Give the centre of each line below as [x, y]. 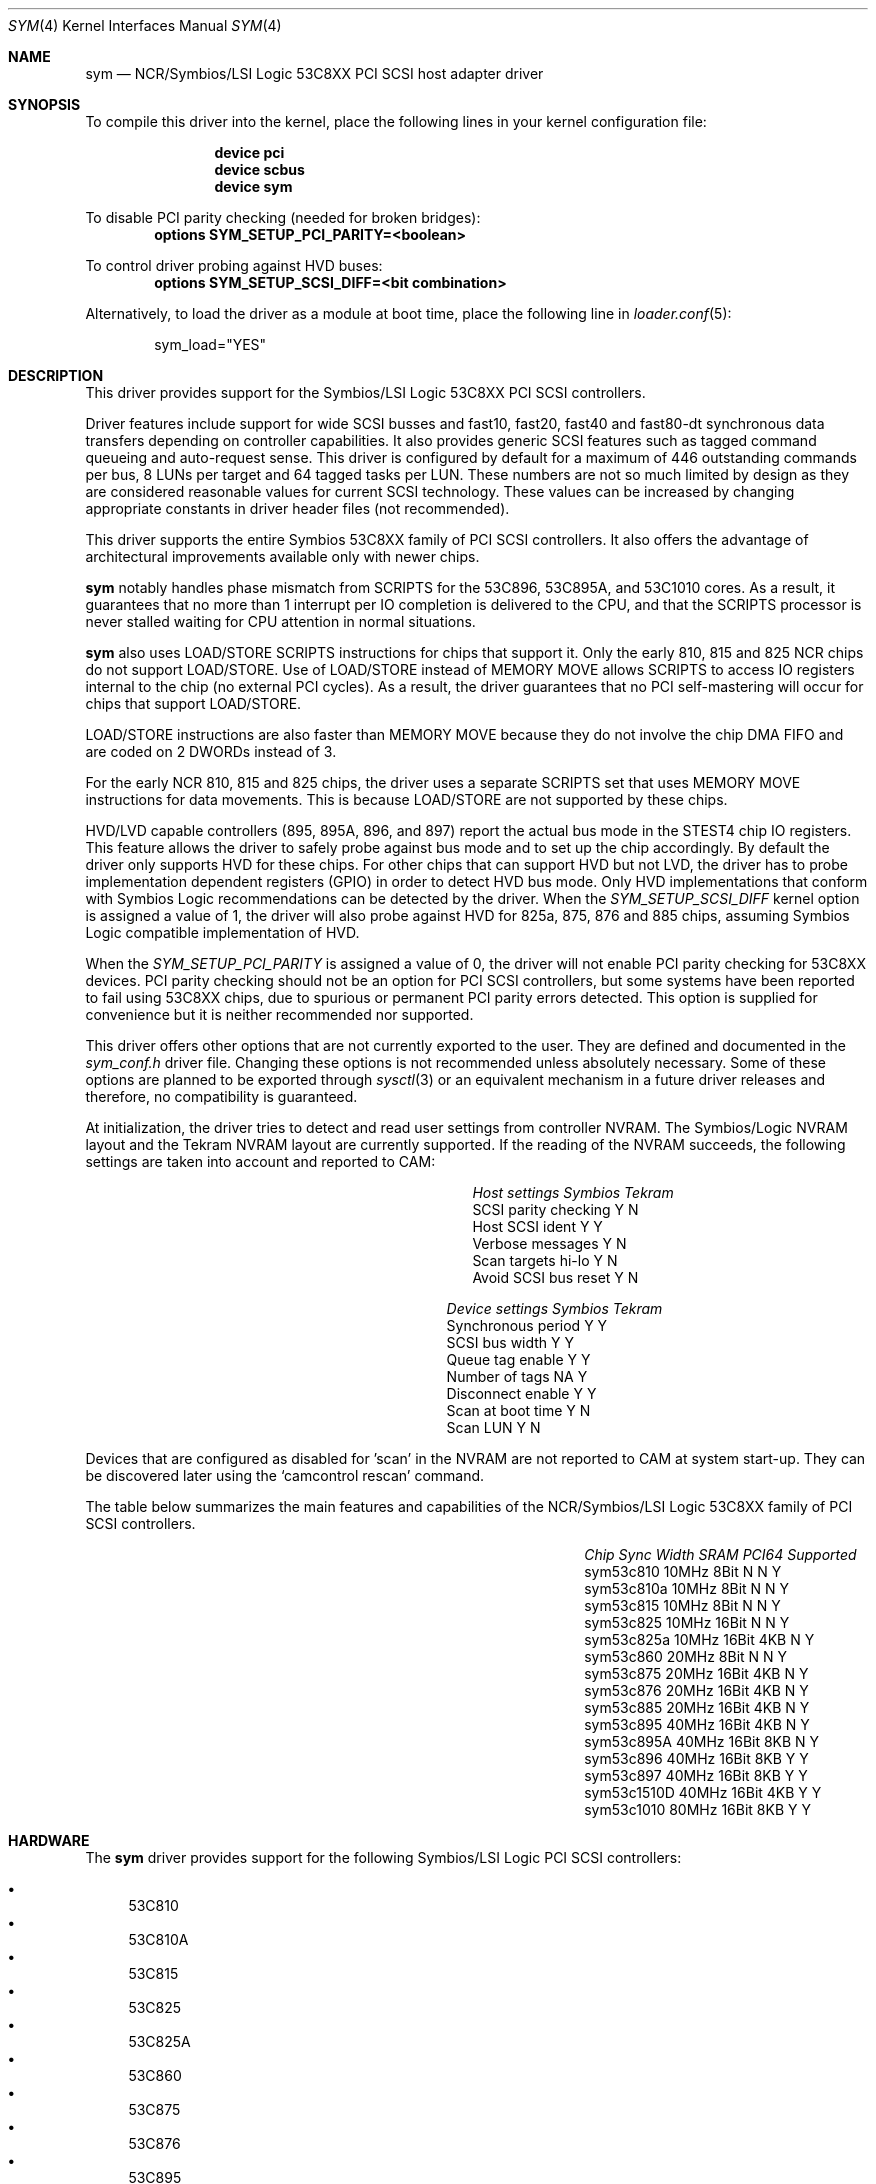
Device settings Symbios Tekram [554, 1308]
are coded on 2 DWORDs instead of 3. [211, 751]
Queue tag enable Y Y [518, 1359]
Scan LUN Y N [493, 1427]
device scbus [259, 169]
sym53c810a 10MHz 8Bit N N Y [687, 1588]
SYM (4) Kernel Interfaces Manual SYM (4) [145, 25]
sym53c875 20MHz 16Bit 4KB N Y [696, 1673]
